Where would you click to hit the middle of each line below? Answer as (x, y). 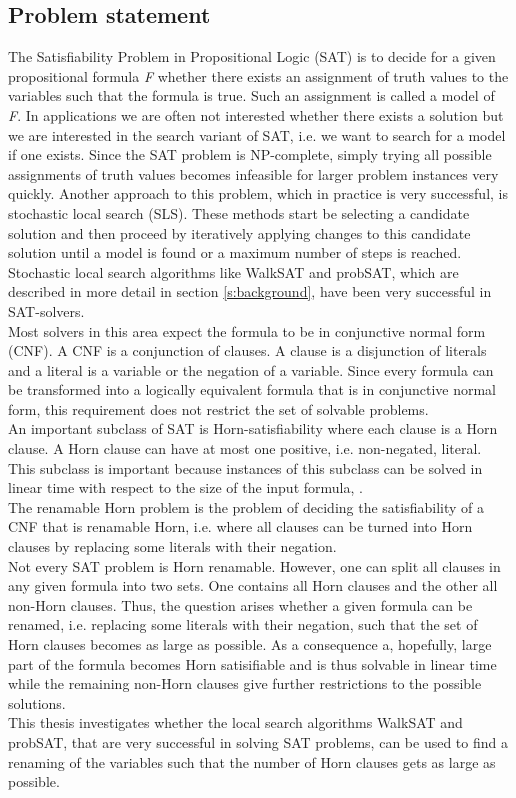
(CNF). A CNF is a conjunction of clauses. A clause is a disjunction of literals (247, 350)
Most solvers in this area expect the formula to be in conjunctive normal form (247, 330)
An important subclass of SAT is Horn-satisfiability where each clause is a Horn (253, 428)
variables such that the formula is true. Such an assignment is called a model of (251, 95)
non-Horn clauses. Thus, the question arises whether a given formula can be (240, 604)
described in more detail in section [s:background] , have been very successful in (250, 291)
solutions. (37, 702)
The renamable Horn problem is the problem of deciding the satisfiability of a (246, 506)
